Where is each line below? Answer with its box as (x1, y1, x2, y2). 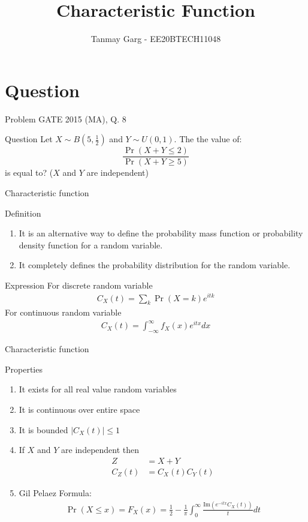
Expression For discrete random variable (5, 278, 153, 291)
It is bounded (19, 423, 68, 436)
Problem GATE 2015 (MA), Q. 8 (5, 112, 126, 125)
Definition (5, 206, 41, 219)
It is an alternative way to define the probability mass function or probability (19, 227, 303, 239)
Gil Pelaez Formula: (19, 486, 92, 499)
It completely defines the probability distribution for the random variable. (19, 259, 291, 271)
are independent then (61, 443, 140, 456)
